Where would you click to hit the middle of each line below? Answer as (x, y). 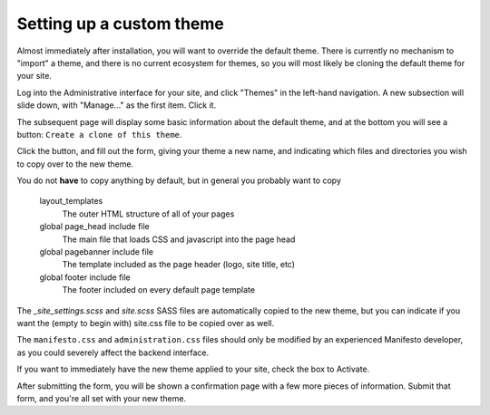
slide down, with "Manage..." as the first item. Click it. (117, 105)
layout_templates (71, 201)
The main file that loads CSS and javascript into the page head (179, 239)
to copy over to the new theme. (75, 164)
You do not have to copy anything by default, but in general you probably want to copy (179, 180)
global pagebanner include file (97, 252)
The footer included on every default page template (159, 290)
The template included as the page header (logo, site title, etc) (178, 265)
